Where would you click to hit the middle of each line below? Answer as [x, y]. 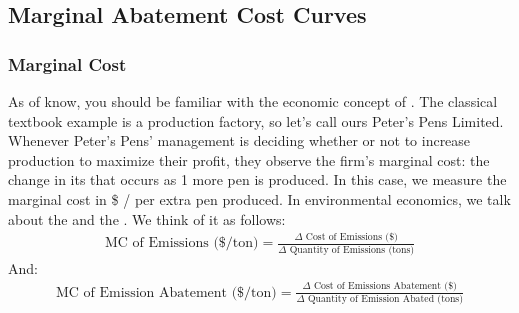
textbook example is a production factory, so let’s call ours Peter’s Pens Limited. [256, 120]
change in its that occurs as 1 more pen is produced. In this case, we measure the [257, 179]
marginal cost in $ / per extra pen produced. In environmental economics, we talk [259, 198]
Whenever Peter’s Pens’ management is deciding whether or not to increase [239, 140]
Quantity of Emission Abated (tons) [385, 299]
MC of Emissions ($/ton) [181, 243]
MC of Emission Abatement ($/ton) [166, 292]
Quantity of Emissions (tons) [352, 249]
